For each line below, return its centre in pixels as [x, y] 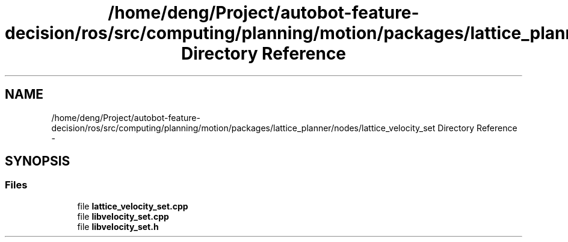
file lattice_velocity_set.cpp [133, 206]
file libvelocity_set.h [118, 226]
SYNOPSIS [38, 161]
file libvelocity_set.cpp [123, 216]
